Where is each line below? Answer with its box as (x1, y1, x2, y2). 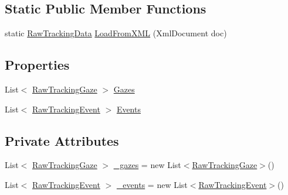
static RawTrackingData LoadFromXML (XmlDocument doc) (5, 27, 227, 39)
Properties (5, 56, 70, 74)
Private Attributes (5, 131, 119, 149)
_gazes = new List (113, 159, 181, 171)
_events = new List (116, 178, 188, 190)
